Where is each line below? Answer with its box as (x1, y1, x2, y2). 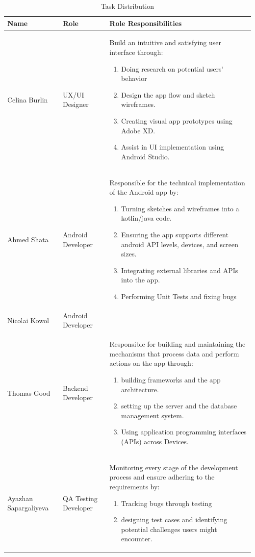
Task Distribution (101, 1, 154, 11)
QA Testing (63, 493, 98, 503)
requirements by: (109, 481, 160, 492)
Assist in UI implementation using (121, 142, 224, 152)
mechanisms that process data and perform (109, 348, 239, 358)
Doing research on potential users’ (121, 63, 224, 74)
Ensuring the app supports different (121, 229, 229, 239)
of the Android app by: (109, 187, 179, 197)
